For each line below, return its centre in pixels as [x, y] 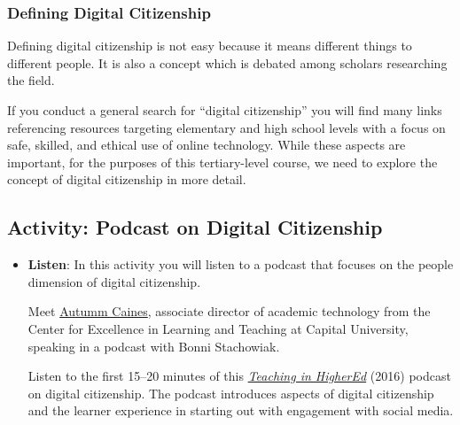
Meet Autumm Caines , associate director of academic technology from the [229, 311]
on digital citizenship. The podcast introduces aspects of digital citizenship [231, 393]
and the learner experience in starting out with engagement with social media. [241, 410]
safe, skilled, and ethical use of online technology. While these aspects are [207, 145]
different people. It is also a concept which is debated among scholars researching [227, 62]
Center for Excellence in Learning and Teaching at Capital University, [218, 328]
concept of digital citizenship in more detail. [127, 179]
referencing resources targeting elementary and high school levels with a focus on [226, 127]
